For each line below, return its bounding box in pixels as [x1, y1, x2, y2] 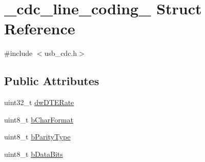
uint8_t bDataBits [4, 148, 63, 159]
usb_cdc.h [44, 48, 77, 58]
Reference [4, 18, 75, 39]
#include [4, 48, 33, 58]
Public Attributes [4, 73, 99, 89]
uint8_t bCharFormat [4, 114, 73, 125]
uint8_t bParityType [4, 131, 71, 142]
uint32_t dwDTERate [4, 97, 74, 108]
